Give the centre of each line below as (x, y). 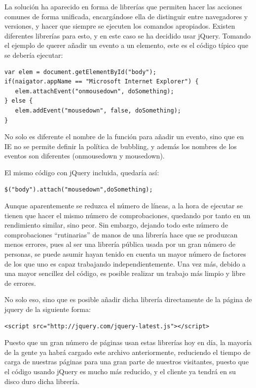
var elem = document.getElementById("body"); (80, 72)
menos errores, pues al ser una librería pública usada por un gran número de (120, 244)
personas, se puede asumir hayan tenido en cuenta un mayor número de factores (125, 254)
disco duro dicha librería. (42, 381)
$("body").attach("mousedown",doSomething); (79, 189)
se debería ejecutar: (34, 55)
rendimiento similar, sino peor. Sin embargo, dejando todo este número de (116, 225)
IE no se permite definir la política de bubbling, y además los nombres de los (121, 146)
